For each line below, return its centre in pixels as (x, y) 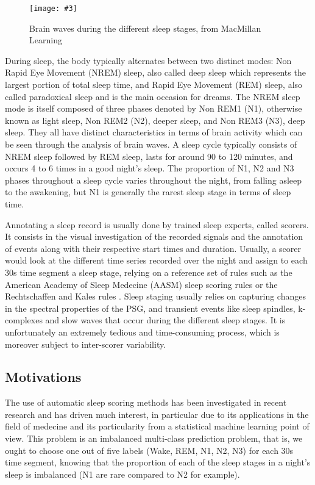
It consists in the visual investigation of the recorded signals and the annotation (154, 236)
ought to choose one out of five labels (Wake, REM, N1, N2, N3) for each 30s (149, 450)
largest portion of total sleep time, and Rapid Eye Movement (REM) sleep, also (154, 84)
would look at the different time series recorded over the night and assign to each (156, 260)
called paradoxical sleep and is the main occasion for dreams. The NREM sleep (153, 96)
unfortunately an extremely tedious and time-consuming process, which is (142, 332)
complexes (24, 320)
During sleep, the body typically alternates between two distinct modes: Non (148, 60)
